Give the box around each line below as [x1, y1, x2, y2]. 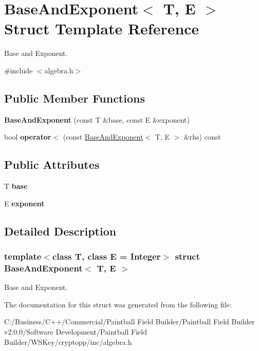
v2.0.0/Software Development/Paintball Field [4, 326, 147, 337]
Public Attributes [4, 157, 100, 172]
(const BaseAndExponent [63, 131, 143, 142]
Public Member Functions [4, 90, 145, 106]
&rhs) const [183, 131, 221, 142]
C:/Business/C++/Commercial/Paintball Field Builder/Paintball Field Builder [4, 316, 255, 327]
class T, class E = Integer [52, 249, 161, 262]
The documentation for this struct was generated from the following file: [4, 299, 232, 309]
